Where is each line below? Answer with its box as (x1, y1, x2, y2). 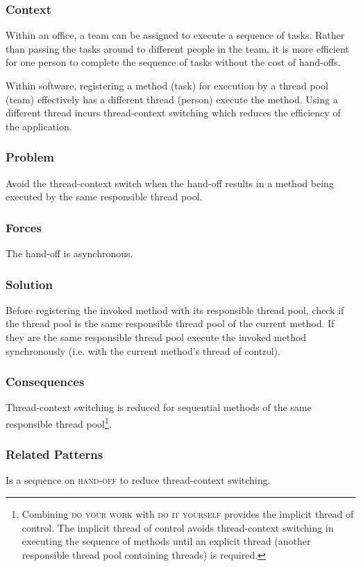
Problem (6, 148, 54, 166)
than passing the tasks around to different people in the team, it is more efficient (6, 41, 349, 55)
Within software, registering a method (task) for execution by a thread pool (6, 78, 328, 92)
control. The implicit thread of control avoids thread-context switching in (22, 520, 334, 534)
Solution (6, 275, 53, 293)
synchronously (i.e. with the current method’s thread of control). (6, 343, 280, 358)
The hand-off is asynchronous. (6, 246, 133, 260)
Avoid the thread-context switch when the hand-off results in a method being (6, 175, 334, 190)
